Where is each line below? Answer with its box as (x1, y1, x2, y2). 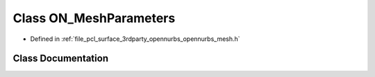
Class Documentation (12, 53, 109, 65)
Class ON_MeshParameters (12, 10, 176, 26)
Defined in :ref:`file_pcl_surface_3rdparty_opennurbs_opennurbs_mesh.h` (30, 35, 240, 43)
